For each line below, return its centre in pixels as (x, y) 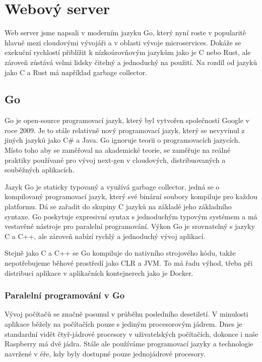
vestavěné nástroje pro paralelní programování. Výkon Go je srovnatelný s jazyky (130, 226)
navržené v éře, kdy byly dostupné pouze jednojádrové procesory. (105, 353)
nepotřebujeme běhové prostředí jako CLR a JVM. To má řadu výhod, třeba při (129, 263)
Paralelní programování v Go (65, 295)
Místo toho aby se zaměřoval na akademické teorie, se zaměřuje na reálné (118, 150)
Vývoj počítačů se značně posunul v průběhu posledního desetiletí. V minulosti (126, 314)
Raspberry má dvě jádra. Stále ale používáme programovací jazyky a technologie (129, 344)
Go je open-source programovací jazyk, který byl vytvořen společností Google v (127, 120)
